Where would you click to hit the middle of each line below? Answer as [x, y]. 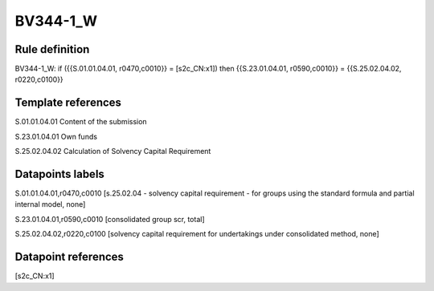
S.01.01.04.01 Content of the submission [81, 122]
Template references [68, 103]
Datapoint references [70, 257]
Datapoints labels [59, 174]
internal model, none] [50, 204]
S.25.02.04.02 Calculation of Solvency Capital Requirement [113, 152]
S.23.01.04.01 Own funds [56, 136]
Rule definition [52, 49]
